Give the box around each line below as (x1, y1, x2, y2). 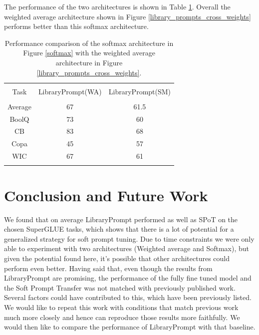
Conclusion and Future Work (4, 185, 208, 205)
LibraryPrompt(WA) (38, 86, 102, 96)
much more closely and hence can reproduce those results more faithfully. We (4, 312, 240, 322)
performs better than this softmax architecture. (4, 21, 149, 31)
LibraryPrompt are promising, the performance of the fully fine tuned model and (4, 273, 252, 283)
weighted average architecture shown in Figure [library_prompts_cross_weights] (4, 11, 251, 21)
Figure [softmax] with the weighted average (23, 47, 155, 58)
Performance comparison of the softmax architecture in (4, 37, 174, 48)
